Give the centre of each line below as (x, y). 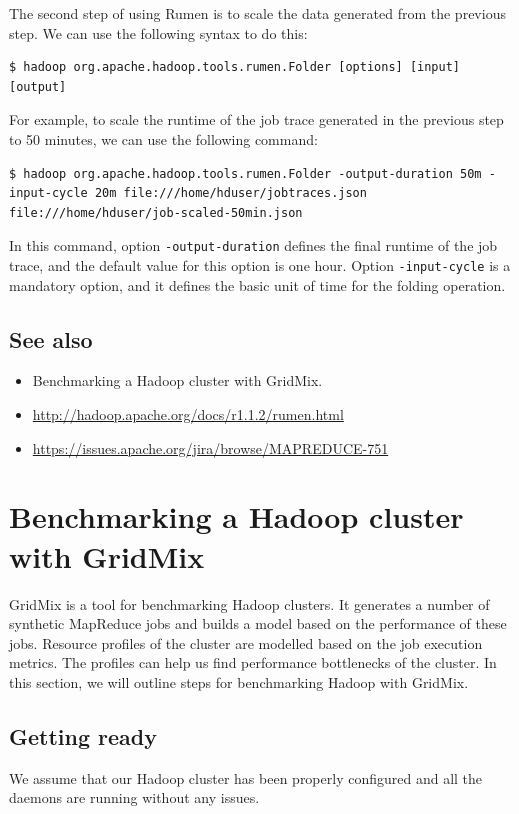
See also (51, 338)
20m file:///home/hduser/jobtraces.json (230, 193)
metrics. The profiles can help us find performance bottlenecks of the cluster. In (253, 662)
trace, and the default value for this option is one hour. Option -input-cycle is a (260, 265)
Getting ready (83, 735)
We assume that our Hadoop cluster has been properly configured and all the (246, 777)
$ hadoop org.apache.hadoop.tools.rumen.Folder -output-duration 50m (245, 173)
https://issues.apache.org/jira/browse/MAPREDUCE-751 (210, 447)
